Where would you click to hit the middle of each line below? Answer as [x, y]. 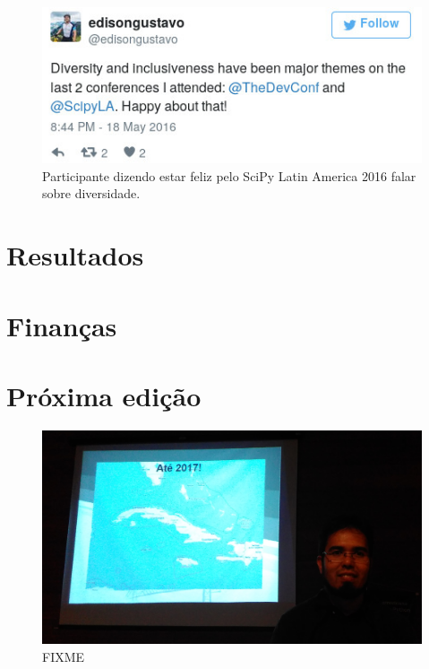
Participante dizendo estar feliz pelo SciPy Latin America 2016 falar [229, 175]
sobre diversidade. [91, 193]
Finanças [62, 325]
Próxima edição [104, 396]
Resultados [75, 255]
